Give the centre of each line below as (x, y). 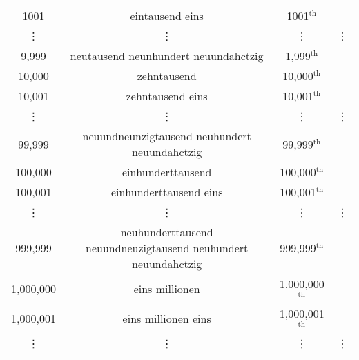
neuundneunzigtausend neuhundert (167, 136)
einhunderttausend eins (167, 192)
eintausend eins (167, 16)
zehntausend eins (167, 96)
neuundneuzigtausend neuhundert (167, 248)
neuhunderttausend (167, 232)
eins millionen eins (167, 318)
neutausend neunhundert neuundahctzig (167, 56)
